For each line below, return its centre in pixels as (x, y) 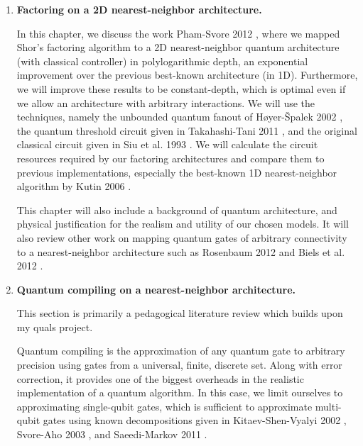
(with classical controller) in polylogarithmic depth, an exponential (162, 61)
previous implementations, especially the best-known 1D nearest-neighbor (177, 172)
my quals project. (55, 327)
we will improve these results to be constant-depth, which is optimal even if (181, 88)
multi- (328, 406)
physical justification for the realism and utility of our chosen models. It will (183, 224)
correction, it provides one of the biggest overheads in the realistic (160, 378)
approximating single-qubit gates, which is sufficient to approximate (164, 406)
